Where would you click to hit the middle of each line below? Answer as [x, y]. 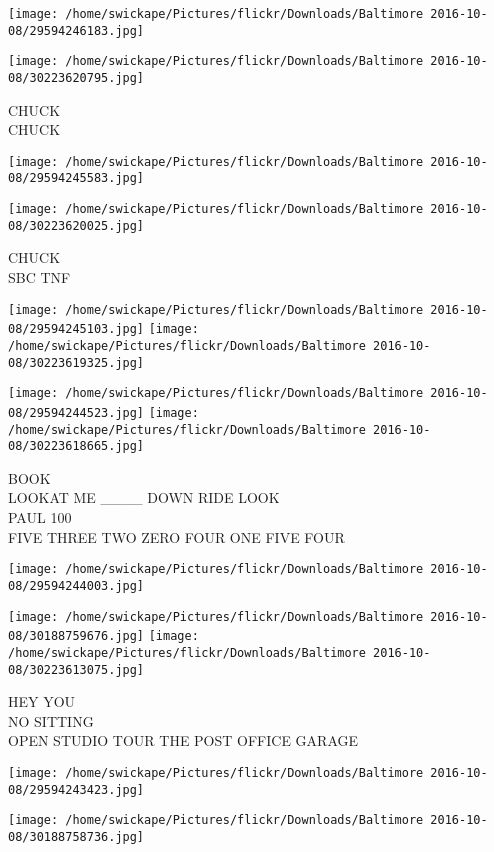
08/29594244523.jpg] [76, 412]
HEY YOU [42, 701]
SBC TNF [39, 277]
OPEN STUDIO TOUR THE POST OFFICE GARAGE [183, 740]
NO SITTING [51, 720]
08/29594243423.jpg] [76, 789]
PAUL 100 [40, 517]
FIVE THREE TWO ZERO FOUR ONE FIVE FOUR [176, 536]
